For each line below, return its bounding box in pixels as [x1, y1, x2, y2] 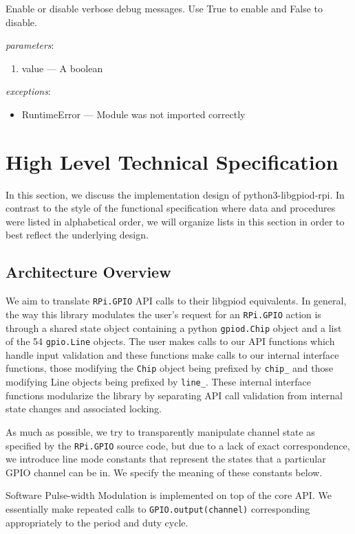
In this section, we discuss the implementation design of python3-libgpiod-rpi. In [6, 187, 345, 201]
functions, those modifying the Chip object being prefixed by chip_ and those [6, 361, 334, 375]
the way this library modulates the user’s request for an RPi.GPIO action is [6, 307, 321, 321]
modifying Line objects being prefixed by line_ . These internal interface [6, 375, 311, 389]
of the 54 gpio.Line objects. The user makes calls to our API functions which [6, 334, 335, 348]
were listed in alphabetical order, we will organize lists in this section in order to [6, 214, 345, 228]
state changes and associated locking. [6, 401, 162, 416]
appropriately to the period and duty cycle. [6, 515, 189, 529]
